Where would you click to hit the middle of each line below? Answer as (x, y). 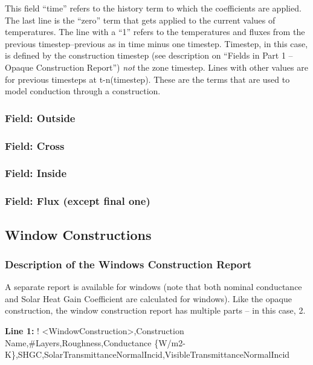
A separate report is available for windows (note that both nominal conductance (153, 287)
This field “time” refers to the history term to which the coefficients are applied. (153, 8)
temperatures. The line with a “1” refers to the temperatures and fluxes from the (155, 32)
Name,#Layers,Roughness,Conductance (78, 342)
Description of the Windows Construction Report (128, 264)
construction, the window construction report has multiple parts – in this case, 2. (155, 310)
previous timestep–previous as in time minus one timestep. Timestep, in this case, (156, 43)
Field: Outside (40, 118)
